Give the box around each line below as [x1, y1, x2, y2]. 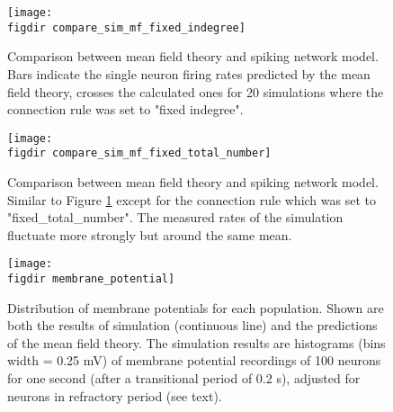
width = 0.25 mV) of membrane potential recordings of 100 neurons [7, 351, 381, 370]
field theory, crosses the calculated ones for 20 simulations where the [7, 82, 384, 101]
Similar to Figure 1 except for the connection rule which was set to [7, 190, 376, 209]
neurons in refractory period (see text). [7, 386, 222, 405]
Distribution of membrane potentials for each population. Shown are [7, 298, 384, 317]
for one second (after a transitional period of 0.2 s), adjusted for [7, 369, 361, 388]
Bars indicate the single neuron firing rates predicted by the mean [7, 64, 371, 83]
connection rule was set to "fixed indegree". [7, 100, 244, 119]
